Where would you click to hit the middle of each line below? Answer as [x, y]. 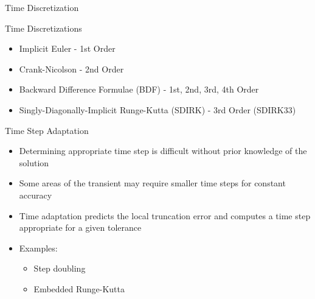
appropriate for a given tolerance [80, 227]
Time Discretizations [43, 28]
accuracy [36, 195]
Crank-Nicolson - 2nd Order [71, 69]
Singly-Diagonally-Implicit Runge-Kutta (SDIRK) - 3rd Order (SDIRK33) [157, 109]
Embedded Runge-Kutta [79, 288]
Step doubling [60, 268]
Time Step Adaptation [47, 130]
